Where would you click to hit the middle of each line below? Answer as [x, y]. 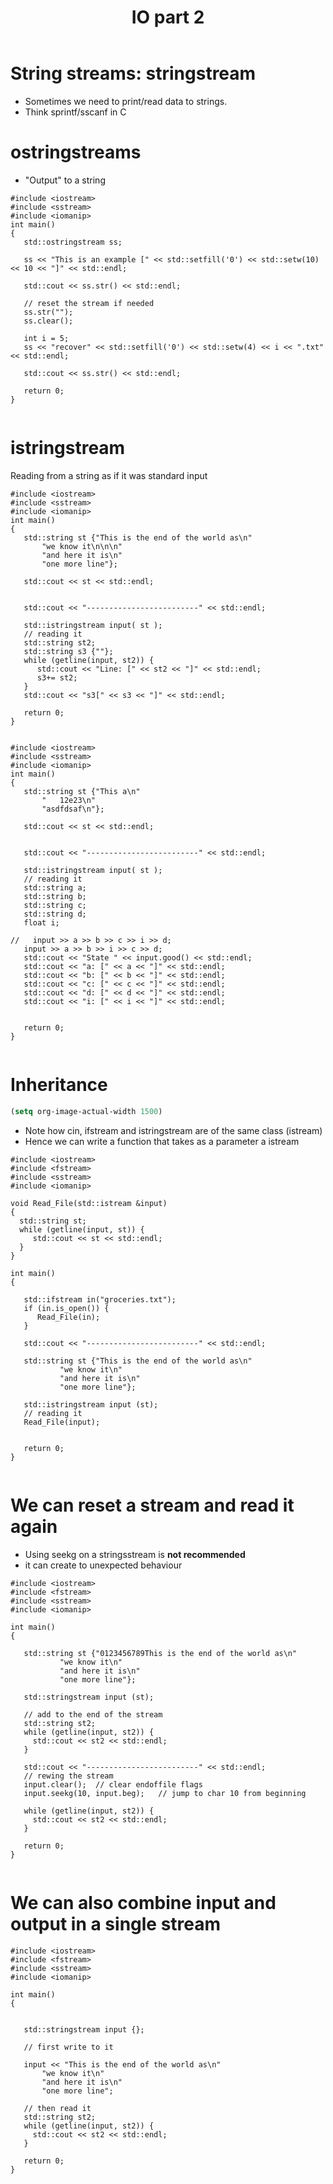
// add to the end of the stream [93, 1714]
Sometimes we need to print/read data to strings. [126, 101]
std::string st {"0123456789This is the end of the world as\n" [160, 1653]
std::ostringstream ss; [73, 242]
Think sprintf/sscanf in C [75, 112]
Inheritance [59, 1085]
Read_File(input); [62, 1422]
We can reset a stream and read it [152, 1505]
